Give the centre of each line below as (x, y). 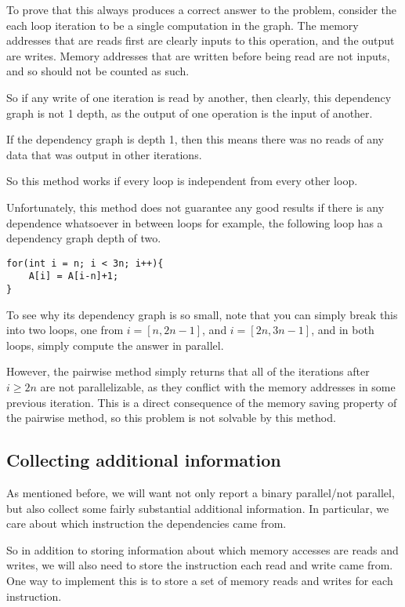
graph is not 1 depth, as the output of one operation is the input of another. (190, 113)
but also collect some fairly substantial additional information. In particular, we (198, 508)
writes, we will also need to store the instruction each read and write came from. (200, 565)
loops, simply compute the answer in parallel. (115, 345)
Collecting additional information (144, 460)
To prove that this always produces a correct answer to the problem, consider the (202, 9)
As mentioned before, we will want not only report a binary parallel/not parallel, (201, 493)
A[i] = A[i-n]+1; (74, 276)
